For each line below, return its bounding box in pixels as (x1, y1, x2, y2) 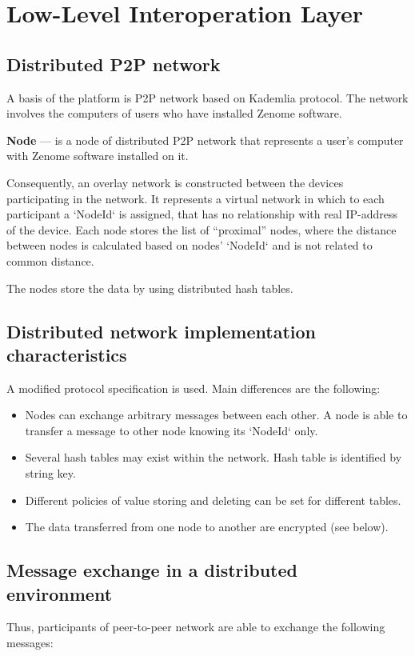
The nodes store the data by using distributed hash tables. (6, 279, 293, 296)
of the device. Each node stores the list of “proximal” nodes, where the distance (6, 221, 397, 238)
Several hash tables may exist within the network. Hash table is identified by (25, 449, 402, 466)
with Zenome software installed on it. (6, 147, 189, 164)
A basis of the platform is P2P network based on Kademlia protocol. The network (6, 89, 409, 106)
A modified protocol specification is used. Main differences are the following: (6, 379, 381, 396)
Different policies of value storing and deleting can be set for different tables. (25, 491, 401, 508)
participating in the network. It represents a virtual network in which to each (6, 190, 385, 206)
